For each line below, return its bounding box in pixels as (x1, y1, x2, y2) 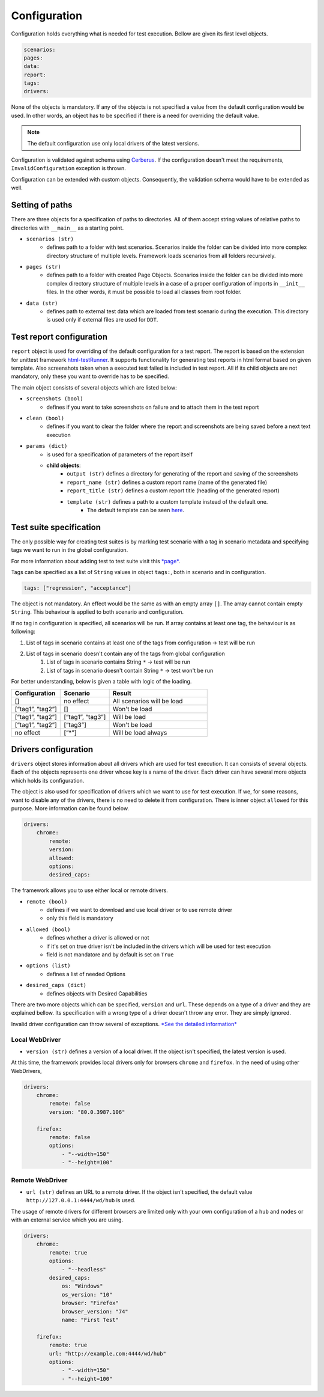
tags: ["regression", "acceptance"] (23, 585, 132, 592)
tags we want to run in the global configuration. (11, 546, 128, 554)
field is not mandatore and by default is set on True (46, 951, 174, 958)
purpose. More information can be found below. (11, 804, 129, 812)
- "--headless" (61, 1266, 106, 1273)
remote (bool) (26, 898, 68, 905)
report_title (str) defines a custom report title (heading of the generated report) (67, 487, 280, 494)
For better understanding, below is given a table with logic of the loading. (11, 678, 192, 685)
